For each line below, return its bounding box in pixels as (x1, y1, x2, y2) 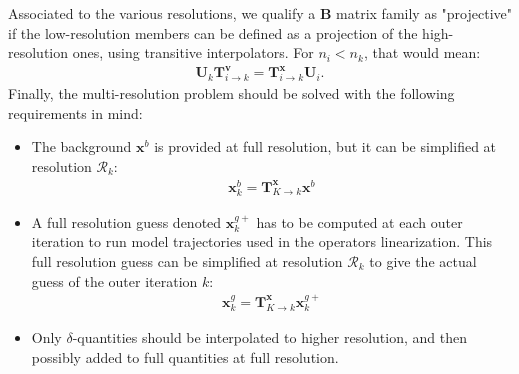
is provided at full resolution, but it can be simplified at (154, 136, 497, 157)
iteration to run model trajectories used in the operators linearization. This (31, 231, 493, 252)
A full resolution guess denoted (31, 211, 222, 232)
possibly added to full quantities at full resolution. (31, 346, 339, 367)
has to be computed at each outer (256, 211, 463, 232)
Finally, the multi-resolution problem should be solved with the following (8, 83, 455, 104)
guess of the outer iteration (31, 270, 198, 291)
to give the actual (369, 250, 477, 271)
